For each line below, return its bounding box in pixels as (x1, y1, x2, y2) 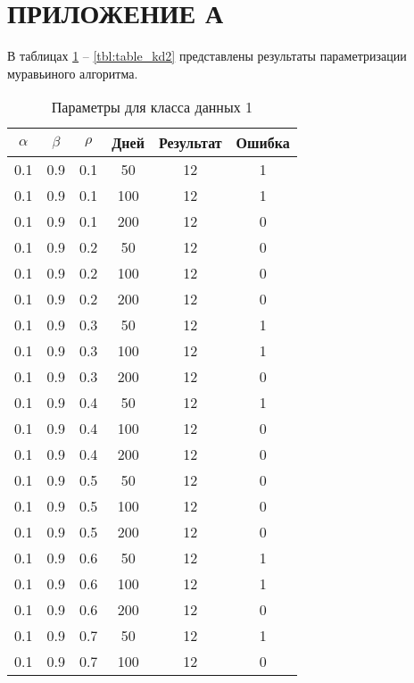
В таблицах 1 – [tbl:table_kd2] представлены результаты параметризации (7, 46, 407, 65)
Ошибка (236, 132, 290, 154)
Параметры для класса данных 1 (51, 96, 253, 118)
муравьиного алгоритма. (7, 63, 138, 82)
